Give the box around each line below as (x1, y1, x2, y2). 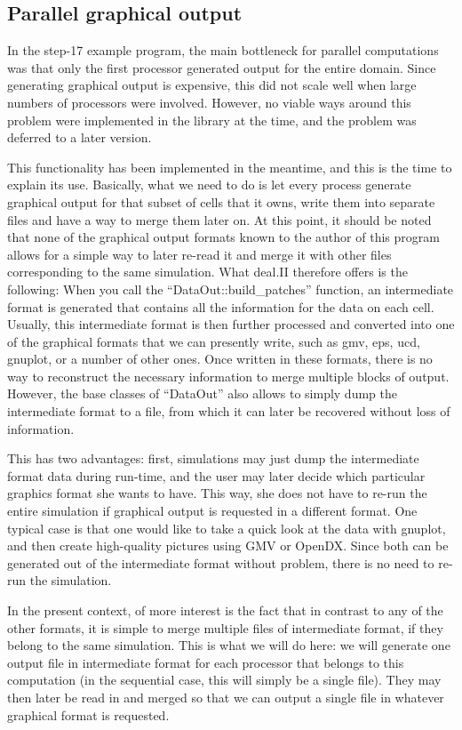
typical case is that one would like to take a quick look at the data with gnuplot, (7, 518, 446, 537)
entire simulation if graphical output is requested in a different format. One (7, 501, 418, 520)
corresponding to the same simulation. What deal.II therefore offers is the (7, 262, 408, 281)
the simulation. (29, 571, 112, 590)
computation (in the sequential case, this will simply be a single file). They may (7, 670, 442, 689)
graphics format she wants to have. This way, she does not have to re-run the (7, 484, 427, 502)
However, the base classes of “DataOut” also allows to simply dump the (7, 384, 397, 403)
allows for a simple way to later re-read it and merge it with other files (7, 245, 392, 263)
